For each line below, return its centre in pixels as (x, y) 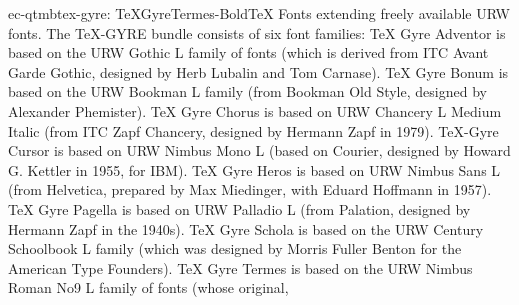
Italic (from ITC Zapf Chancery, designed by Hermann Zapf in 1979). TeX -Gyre (253, 130)
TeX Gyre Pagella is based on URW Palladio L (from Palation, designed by (239, 208)
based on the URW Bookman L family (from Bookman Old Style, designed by (247, 91)
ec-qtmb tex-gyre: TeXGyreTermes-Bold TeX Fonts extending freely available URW (259, 13)
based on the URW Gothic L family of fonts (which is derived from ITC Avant (248, 52)
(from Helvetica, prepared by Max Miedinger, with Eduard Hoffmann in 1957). (250, 189)
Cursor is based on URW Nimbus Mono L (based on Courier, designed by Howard (259, 150)
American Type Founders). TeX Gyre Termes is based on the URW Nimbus (240, 267)
